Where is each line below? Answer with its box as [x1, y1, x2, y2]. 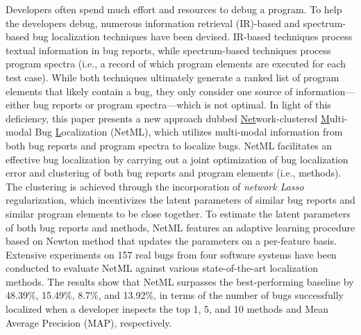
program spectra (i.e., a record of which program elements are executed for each [6, 56, 346, 71]
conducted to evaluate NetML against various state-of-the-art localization [6, 261, 319, 275]
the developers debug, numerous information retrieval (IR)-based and [6, 15, 301, 30]
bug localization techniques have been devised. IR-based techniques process [32, 29, 353, 44]
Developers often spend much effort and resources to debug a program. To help [6, 2, 342, 16]
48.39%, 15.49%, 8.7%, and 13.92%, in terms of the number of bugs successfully [6, 288, 344, 302]
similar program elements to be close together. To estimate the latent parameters [6, 206, 351, 220]
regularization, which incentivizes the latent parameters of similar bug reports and [6, 193, 355, 207]
